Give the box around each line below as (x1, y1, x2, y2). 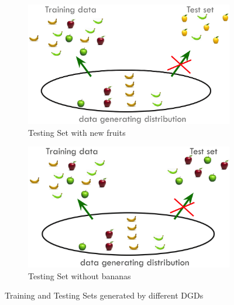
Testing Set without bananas (28, 269, 131, 282)
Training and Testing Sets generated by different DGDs (5, 289, 204, 301)
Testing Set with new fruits (28, 126, 126, 138)
